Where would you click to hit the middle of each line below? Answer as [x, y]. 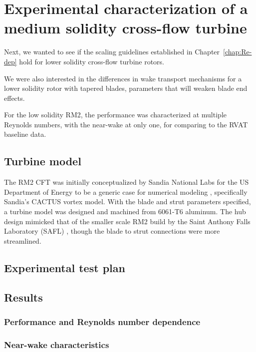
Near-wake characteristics [57, 344]
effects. [14, 98]
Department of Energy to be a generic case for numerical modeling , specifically [126, 191]
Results [23, 297]
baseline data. [25, 134]
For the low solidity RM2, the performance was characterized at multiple [115, 115]
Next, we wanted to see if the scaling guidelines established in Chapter [112, 52]
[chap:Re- [238, 52]
